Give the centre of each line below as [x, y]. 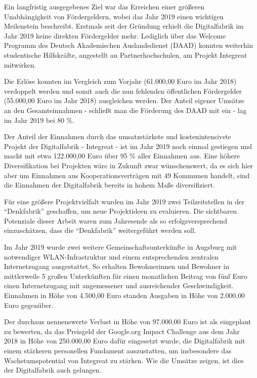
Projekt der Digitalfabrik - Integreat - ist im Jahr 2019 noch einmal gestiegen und [128, 146]
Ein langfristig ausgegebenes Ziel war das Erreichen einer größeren [104, 6]
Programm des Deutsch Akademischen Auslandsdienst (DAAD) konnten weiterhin [128, 45]
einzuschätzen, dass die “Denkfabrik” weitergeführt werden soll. [100, 230]
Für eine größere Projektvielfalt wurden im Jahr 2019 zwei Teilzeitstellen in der [124, 201]
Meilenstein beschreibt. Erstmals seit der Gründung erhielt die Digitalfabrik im [124, 26]
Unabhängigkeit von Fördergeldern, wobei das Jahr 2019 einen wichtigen [114, 16]
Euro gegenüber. [29, 305]
